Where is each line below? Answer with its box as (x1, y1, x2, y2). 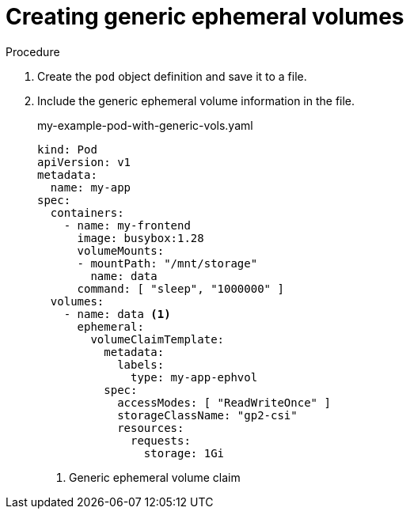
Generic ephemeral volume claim (69, 470, 241, 484)
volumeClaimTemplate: (90, 332, 225, 346)
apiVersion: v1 (37, 155, 131, 169)
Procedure (6, 44, 60, 59)
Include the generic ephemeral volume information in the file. (37, 93, 355, 108)
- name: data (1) (63, 307, 171, 320)
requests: (131, 434, 191, 447)
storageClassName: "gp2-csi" (117, 408, 298, 422)
